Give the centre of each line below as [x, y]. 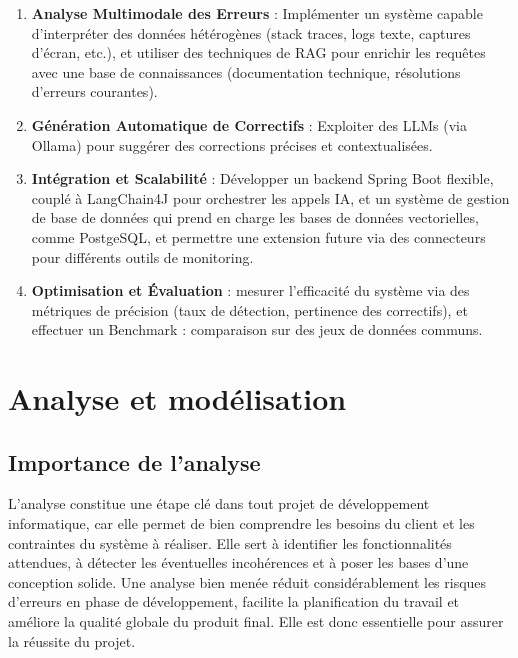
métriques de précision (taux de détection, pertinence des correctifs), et [249, 309]
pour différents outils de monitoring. [142, 256]
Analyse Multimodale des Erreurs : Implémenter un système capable [257, 13]
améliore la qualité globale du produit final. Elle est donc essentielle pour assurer [256, 621]
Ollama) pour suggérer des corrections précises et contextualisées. [232, 144]
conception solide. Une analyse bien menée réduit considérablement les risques [247, 581]
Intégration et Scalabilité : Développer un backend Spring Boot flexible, [262, 178]
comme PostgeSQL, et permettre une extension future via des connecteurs [258, 236]
